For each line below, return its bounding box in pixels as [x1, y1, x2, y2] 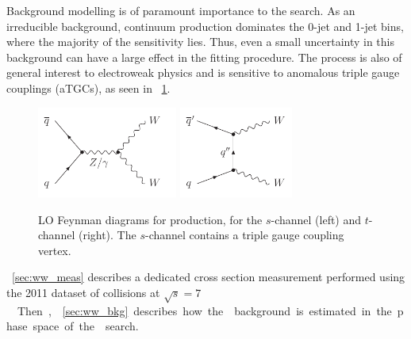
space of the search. [33, 318, 139, 334]
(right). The [78, 227, 136, 243]
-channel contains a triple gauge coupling [144, 227, 344, 243]
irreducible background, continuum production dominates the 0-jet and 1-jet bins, [6, 17, 404, 34]
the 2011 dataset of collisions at [6, 284, 160, 300]
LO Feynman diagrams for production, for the [38, 211, 263, 227]
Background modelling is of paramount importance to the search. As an [6, 2, 355, 18]
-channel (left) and [271, 211, 362, 227]
